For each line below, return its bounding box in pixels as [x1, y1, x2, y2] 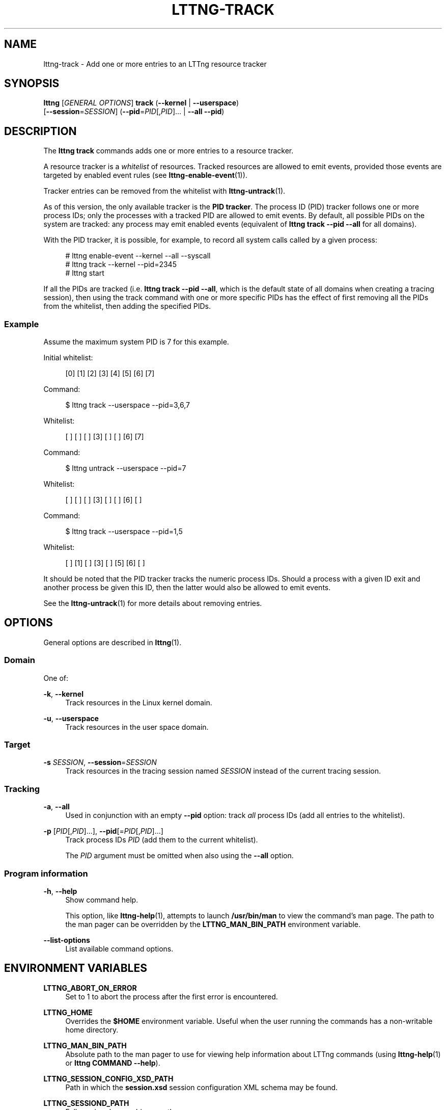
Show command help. [65, 895, 138, 904]
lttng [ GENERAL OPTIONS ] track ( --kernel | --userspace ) [43, 98, 239, 108]
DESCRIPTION [4, 124, 77, 138]
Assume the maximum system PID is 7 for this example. [43, 337, 229, 347]
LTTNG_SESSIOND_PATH [43, 1098, 129, 1107]
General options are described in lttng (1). [43, 638, 182, 647]
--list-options [43, 935, 90, 944]
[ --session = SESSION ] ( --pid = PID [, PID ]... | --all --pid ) [43, 107, 225, 116]
